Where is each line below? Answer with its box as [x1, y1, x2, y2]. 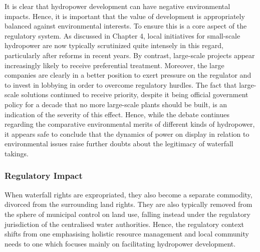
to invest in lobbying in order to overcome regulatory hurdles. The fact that [5, 79, 237, 90]
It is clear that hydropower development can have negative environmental [5, 1, 230, 11]
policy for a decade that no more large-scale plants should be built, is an [5, 99, 227, 109]
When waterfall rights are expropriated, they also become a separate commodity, [5, 189, 252, 199]
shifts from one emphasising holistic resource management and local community [5, 228, 249, 239]
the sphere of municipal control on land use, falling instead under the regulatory [5, 208, 250, 219]
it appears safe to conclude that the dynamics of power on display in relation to [5, 128, 249, 139]
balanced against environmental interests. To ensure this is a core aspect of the [5, 21, 247, 31]
